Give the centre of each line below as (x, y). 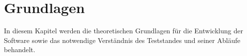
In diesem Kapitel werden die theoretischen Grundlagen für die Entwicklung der (123, 31)
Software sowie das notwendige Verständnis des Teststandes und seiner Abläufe (122, 40)
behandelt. (20, 49)
